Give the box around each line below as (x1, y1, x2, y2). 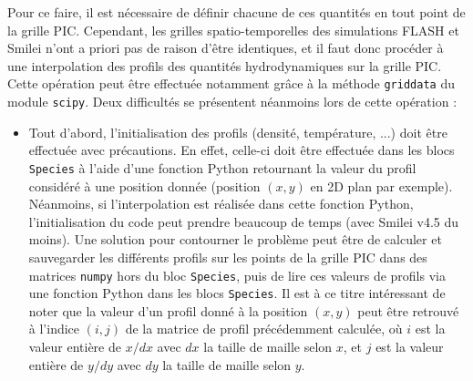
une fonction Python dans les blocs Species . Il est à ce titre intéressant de (28, 283, 446, 303)
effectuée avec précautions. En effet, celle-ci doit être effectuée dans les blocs (28, 140, 455, 160)
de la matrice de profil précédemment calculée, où (125, 319, 403, 338)
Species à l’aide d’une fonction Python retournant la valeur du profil (28, 158, 416, 177)
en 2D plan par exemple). (310, 176, 453, 195)
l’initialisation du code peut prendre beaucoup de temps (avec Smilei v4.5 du (28, 211, 459, 231)
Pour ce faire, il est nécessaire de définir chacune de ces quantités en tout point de (7, 3, 466, 21)
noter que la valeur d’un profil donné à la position (28, 301, 308, 320)
